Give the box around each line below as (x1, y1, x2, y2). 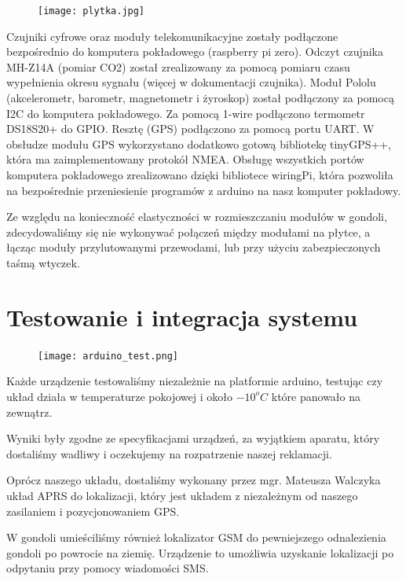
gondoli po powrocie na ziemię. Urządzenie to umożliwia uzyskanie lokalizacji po (6, 544, 394, 561)
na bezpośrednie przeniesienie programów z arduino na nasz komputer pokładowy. (6, 182, 401, 198)
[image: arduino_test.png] (38, 350, 178, 362)
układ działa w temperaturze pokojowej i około (6, 388, 232, 404)
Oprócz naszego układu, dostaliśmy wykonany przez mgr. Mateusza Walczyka (6, 472, 381, 488)
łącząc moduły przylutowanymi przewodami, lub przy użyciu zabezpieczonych (6, 239, 381, 256)
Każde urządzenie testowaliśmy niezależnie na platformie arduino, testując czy (6, 373, 383, 389)
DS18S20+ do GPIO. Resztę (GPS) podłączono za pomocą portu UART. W (6, 120, 375, 137)
